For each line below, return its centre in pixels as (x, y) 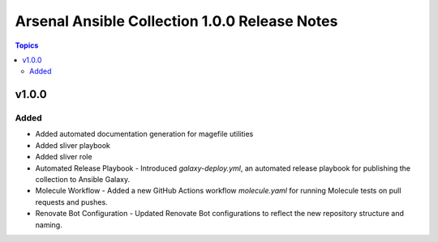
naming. (49, 225)
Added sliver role (64, 157)
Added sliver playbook (73, 145)
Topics (27, 45)
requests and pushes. (72, 202)
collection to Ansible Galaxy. (82, 180)
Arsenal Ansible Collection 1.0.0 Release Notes (176, 21)
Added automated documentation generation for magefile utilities (144, 134)
